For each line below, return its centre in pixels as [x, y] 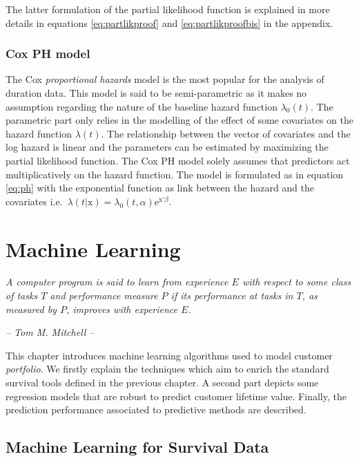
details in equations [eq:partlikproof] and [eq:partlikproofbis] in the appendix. [169, 22]
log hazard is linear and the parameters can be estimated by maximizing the [167, 147]
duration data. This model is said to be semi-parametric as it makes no [156, 93]
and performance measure [104, 295]
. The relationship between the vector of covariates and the [226, 133]
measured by [31, 309]
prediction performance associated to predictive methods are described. [156, 410]
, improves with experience [122, 309]
